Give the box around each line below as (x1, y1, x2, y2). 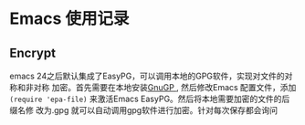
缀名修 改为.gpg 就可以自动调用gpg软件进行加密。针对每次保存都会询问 (9, 105, 279, 115)
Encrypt (9, 45, 57, 60)
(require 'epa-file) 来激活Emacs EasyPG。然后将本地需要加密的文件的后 (9, 93, 290, 104)
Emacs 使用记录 (9, 8, 130, 29)
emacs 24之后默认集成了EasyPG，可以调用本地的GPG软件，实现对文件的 (9, 70, 285, 81)
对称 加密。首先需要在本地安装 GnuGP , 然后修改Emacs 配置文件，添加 (33, 82, 297, 92)
